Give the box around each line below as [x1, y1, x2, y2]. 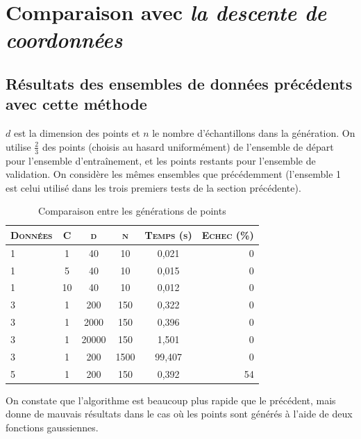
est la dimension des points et [13, 126, 140, 140]
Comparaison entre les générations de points [38, 204, 226, 218]
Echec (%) [201, 227, 254, 242]
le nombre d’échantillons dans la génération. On [152, 126, 355, 140]
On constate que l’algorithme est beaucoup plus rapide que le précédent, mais [6, 392, 336, 407]
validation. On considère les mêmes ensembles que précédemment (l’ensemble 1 [6, 167, 342, 181]
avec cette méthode [6, 93, 147, 115]
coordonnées [6, 25, 123, 54]
